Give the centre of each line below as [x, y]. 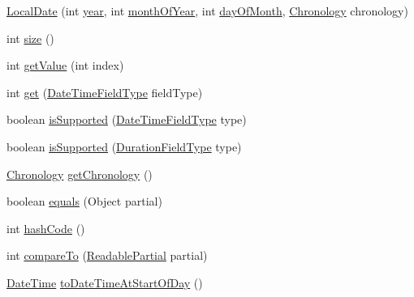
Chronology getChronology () [80, 174]
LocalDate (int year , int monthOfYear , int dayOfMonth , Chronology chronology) [207, 11]
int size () [30, 38]
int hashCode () [46, 228]
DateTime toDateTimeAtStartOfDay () [105, 282]
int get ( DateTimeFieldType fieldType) [105, 92]
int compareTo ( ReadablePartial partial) [107, 255]
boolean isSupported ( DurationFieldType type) [124, 146]
